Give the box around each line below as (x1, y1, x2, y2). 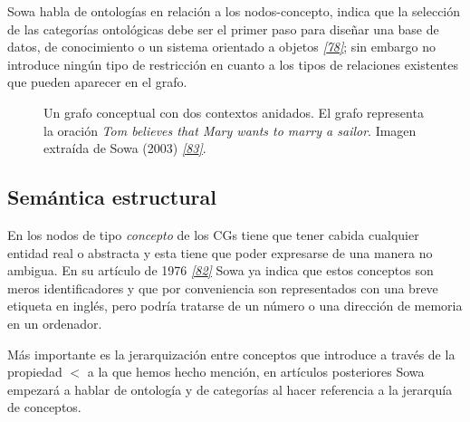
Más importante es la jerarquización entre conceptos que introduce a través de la (7, 344, 456, 363)
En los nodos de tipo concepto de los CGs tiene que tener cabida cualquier (7, 225, 419, 244)
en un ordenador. (7, 313, 102, 332)
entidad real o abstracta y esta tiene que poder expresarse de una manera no (7, 243, 433, 262)
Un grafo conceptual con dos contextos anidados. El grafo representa (43, 102, 424, 121)
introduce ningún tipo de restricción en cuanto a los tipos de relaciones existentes (7, 54, 458, 73)
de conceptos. (7, 398, 82, 417)
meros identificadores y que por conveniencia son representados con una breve (7, 278, 438, 297)
